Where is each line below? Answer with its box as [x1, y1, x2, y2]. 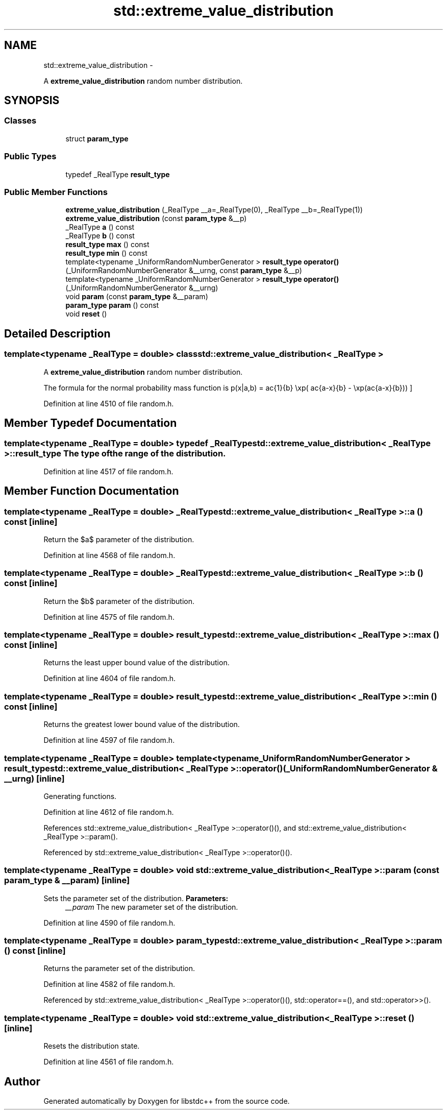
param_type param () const [65, 301, 159, 310]
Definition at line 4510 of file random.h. [43, 399, 174, 408]
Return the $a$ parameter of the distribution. [43, 535, 194, 544]
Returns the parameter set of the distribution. [43, 964, 195, 973]
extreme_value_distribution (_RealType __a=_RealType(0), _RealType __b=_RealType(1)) [65, 205, 363, 214]
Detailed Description [4, 327, 111, 340]
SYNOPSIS [4, 94, 60, 107]
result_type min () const [65, 249, 147, 258]
